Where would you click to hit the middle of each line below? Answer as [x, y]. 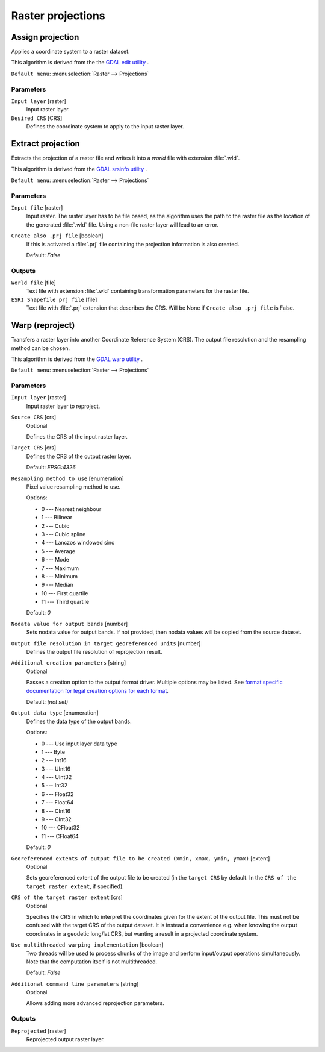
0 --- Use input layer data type [79, 744]
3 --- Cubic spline [63, 534]
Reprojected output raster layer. [65, 1039]
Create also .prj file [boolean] [57, 236]
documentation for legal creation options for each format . [97, 690]
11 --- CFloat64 [60, 836]
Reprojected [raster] [39, 1031]
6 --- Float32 [57, 794]
